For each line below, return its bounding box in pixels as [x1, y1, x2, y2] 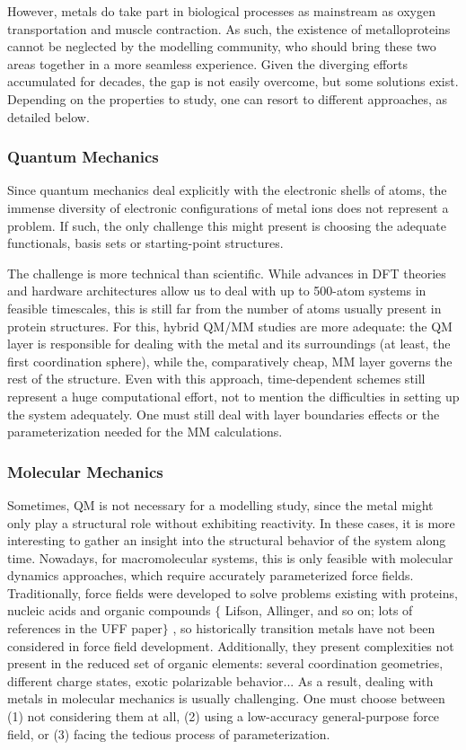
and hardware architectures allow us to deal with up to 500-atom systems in [7, 281, 426, 300]
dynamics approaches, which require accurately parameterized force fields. [7, 566, 414, 585]
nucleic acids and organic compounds [7, 601, 211, 620]
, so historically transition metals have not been [172, 619, 435, 638]
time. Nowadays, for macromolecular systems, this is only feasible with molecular [7, 548, 453, 567]
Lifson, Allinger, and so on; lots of [224, 601, 413, 620]
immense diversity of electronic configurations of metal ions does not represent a [7, 198, 449, 216]
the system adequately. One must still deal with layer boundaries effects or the [7, 404, 440, 423]
